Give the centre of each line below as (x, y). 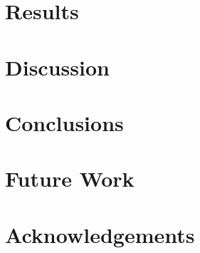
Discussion (57, 67)
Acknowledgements (100, 234)
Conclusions (64, 122)
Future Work (70, 179)
